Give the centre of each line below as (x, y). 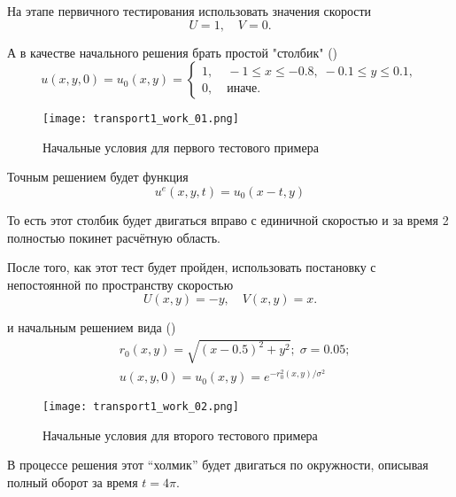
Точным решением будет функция (98, 177)
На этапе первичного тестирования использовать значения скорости (189, 11)
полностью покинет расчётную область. (114, 237)
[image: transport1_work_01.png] (141, 119)
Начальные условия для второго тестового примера (180, 435)
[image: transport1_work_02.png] (141, 407)
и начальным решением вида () (92, 327)
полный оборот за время (73, 482)
